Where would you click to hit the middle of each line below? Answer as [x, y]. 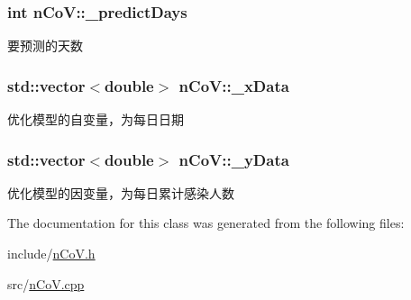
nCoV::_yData [234, 159]
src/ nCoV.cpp [46, 283]
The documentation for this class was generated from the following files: [206, 223]
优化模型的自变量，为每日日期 [96, 119]
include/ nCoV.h [51, 254]
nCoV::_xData [234, 85]
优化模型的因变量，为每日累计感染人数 [121, 192]
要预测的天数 [45, 45]
